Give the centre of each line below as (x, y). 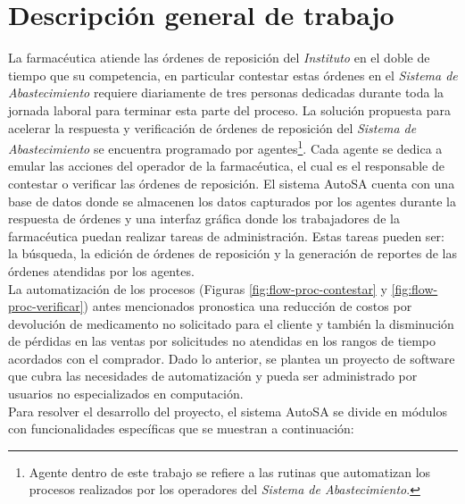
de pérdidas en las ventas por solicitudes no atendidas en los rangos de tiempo (222, 341)
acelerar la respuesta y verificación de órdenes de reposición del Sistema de (212, 127)
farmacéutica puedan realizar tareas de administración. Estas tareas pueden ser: (226, 235)
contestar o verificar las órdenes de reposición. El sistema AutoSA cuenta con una (232, 183)
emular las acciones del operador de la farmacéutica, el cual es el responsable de (226, 166)
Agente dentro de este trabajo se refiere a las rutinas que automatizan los (230, 471)
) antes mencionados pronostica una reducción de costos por (248, 306)
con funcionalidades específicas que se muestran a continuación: (181, 428)
